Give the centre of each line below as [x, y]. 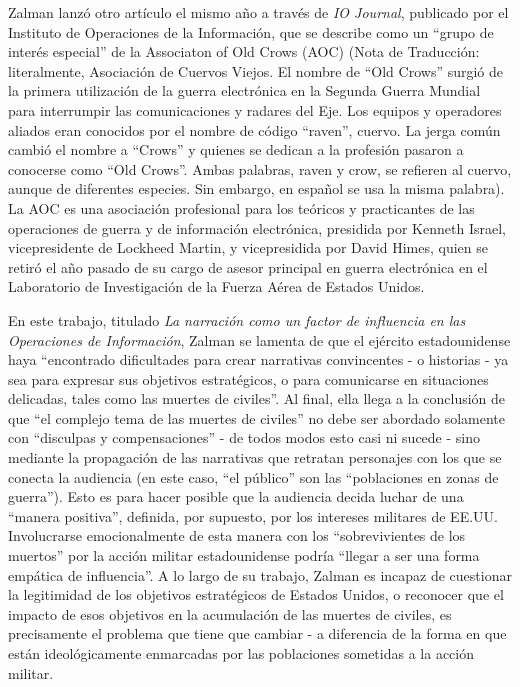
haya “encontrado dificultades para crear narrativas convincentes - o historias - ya [258, 359]
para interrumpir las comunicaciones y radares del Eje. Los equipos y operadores [255, 109]
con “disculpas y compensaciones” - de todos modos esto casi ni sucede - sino [244, 437]
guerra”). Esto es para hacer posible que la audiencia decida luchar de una [236, 496]
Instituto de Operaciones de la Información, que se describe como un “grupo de [251, 31]
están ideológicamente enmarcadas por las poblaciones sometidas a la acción [241, 653]
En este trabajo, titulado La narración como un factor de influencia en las [237, 319]
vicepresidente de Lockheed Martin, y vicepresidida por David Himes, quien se [248, 247]
